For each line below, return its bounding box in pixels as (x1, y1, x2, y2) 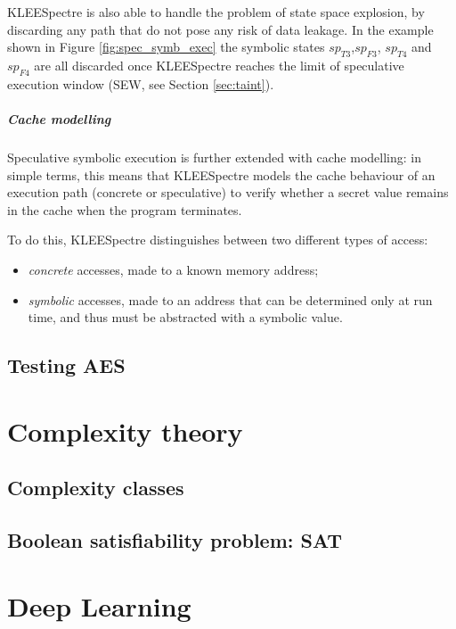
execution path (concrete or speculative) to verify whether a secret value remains (7, 183, 449, 202)
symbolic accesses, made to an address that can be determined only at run (28, 290, 433, 309)
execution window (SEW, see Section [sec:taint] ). (7, 74, 274, 93)
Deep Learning (7, 587, 191, 624)
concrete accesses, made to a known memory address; (28, 260, 319, 278)
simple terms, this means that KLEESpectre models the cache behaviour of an (7, 165, 436, 184)
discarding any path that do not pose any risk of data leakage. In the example (7, 20, 434, 38)
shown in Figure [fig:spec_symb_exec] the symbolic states (7, 37, 325, 56)
